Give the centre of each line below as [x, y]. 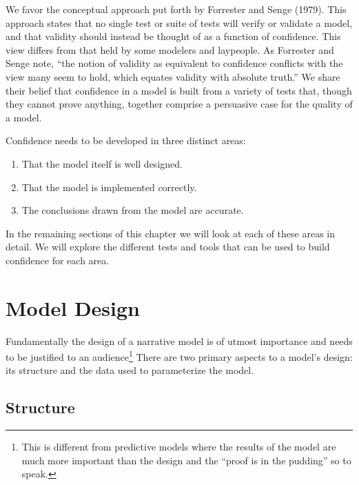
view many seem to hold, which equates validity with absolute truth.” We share [173, 76]
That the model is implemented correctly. [109, 187]
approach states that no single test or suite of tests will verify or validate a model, [179, 22]
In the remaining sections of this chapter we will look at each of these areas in [171, 233]
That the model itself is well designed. [102, 163]
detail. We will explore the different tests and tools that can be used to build [168, 247]
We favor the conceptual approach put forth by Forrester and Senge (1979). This [176, 9]
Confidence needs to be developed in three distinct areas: [126, 140]
